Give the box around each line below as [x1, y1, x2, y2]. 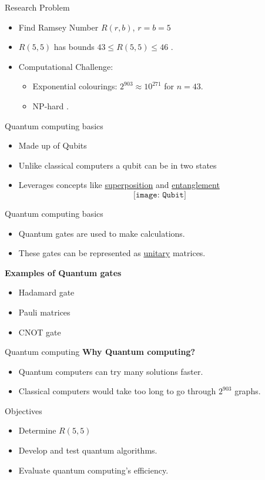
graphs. [234, 385, 261, 397]
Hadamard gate [18, 286, 75, 298]
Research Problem [5, 1, 70, 13]
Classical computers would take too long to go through [18, 385, 216, 397]
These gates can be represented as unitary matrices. [18, 247, 206, 259]
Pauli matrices [18, 306, 71, 318]
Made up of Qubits [18, 139, 87, 152]
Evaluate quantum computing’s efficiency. [18, 464, 169, 476]
